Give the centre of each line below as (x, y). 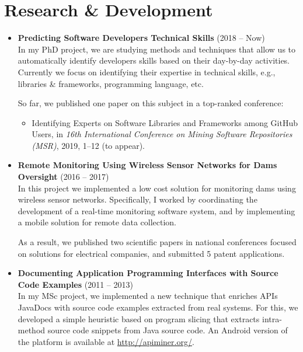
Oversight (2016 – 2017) (63, 177)
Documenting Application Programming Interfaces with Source (148, 273)
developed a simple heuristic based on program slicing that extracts (139, 318)
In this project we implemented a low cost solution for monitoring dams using (157, 188)
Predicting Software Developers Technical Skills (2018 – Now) (141, 38)
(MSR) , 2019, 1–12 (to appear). (88, 145)
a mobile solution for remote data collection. (97, 222)
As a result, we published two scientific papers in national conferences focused (157, 242)
